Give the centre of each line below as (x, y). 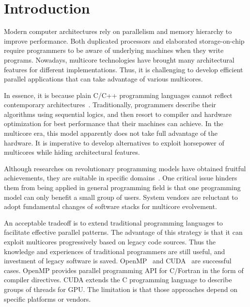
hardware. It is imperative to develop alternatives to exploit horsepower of (114, 142)
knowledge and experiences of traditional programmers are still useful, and (115, 251)
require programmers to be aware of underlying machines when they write (114, 50)
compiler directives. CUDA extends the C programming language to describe (118, 280)
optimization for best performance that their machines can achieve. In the (114, 123)
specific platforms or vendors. (47, 299)
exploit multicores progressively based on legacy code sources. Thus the (110, 242)
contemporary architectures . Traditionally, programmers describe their (110, 105)
